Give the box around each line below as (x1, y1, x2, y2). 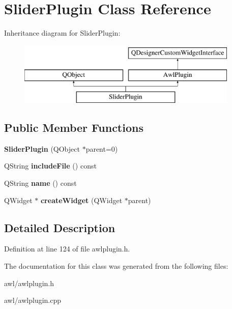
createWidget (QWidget (40, 194, 123, 205)
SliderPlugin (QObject (4, 143, 80, 154)
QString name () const (4, 178, 77, 188)
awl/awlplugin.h (4, 277, 54, 288)
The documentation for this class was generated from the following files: (4, 261, 228, 271)
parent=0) (85, 143, 118, 154)
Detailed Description (4, 219, 115, 235)
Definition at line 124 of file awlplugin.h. (4, 243, 130, 254)
